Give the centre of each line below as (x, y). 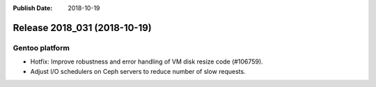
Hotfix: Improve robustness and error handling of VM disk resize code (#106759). (147, 61)
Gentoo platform (41, 48)
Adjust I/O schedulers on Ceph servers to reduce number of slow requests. (138, 71)
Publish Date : (33, 8)
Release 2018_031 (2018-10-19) (83, 28)
